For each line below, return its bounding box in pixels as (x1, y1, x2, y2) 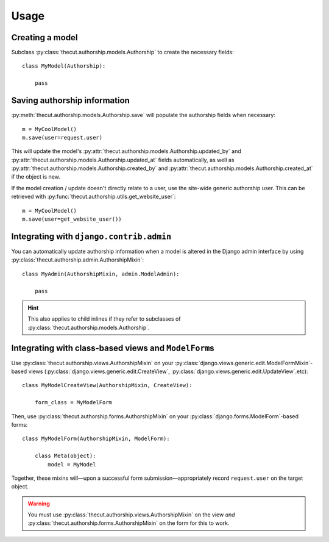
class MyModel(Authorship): (22, 63, 106, 70)
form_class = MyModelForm (34, 399, 113, 406)
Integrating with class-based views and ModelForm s (11, 343, 214, 353)
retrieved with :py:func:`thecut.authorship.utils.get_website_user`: (11, 193, 176, 201)
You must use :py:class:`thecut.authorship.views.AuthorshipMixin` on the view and (27, 511, 235, 518)
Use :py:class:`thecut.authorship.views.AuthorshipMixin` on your (11, 359, 174, 366)
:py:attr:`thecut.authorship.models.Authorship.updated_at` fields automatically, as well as (11, 156, 235, 163)
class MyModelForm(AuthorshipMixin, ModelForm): (22, 435, 170, 442)
